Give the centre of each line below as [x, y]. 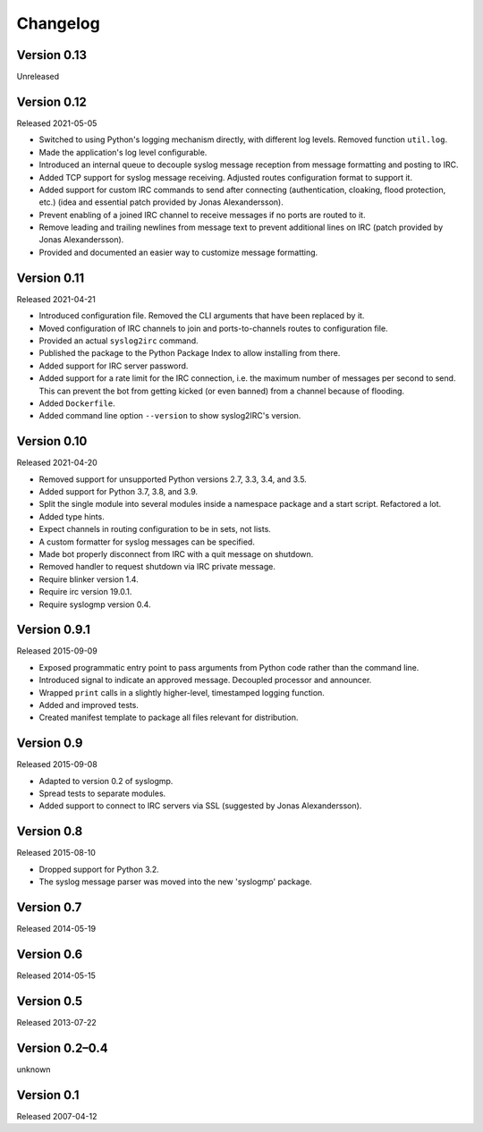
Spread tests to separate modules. [102, 794]
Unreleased [38, 77]
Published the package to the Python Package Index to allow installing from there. [190, 353]
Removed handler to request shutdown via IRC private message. [157, 567]
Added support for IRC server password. [114, 366]
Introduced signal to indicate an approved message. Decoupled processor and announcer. [205, 680]
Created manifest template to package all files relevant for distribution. [169, 718]
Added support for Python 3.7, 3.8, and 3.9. [119, 491]
